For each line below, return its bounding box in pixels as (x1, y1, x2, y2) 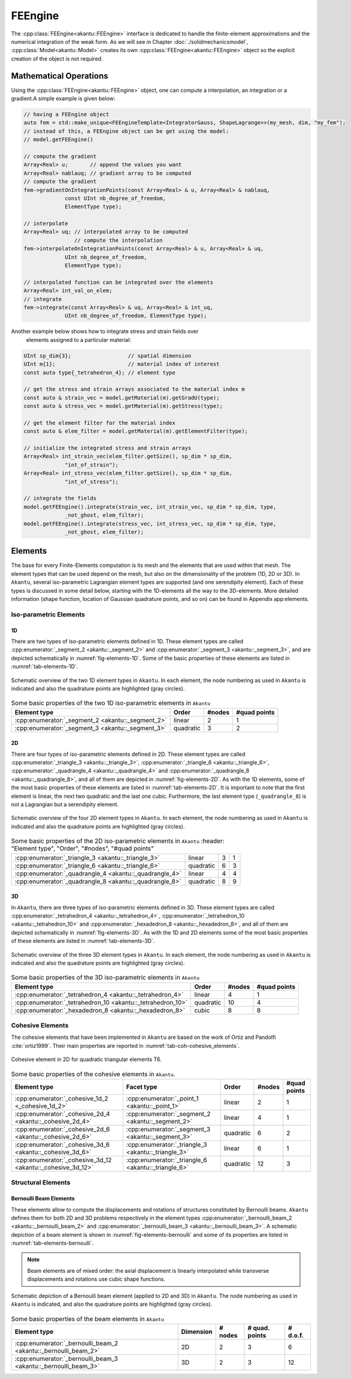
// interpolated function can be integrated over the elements (23, 279, 214, 286)
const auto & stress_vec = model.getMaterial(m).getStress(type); (23, 402, 223, 410)
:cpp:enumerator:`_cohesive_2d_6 (14, 1125, 110, 1133)
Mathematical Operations (11, 71, 108, 81)
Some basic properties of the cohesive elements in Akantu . (11, 1069, 176, 1078)
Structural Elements (11, 1179, 71, 1187)
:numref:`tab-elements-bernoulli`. (11, 1239, 94, 1247)
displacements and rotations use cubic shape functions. (27, 1275, 166, 1283)
